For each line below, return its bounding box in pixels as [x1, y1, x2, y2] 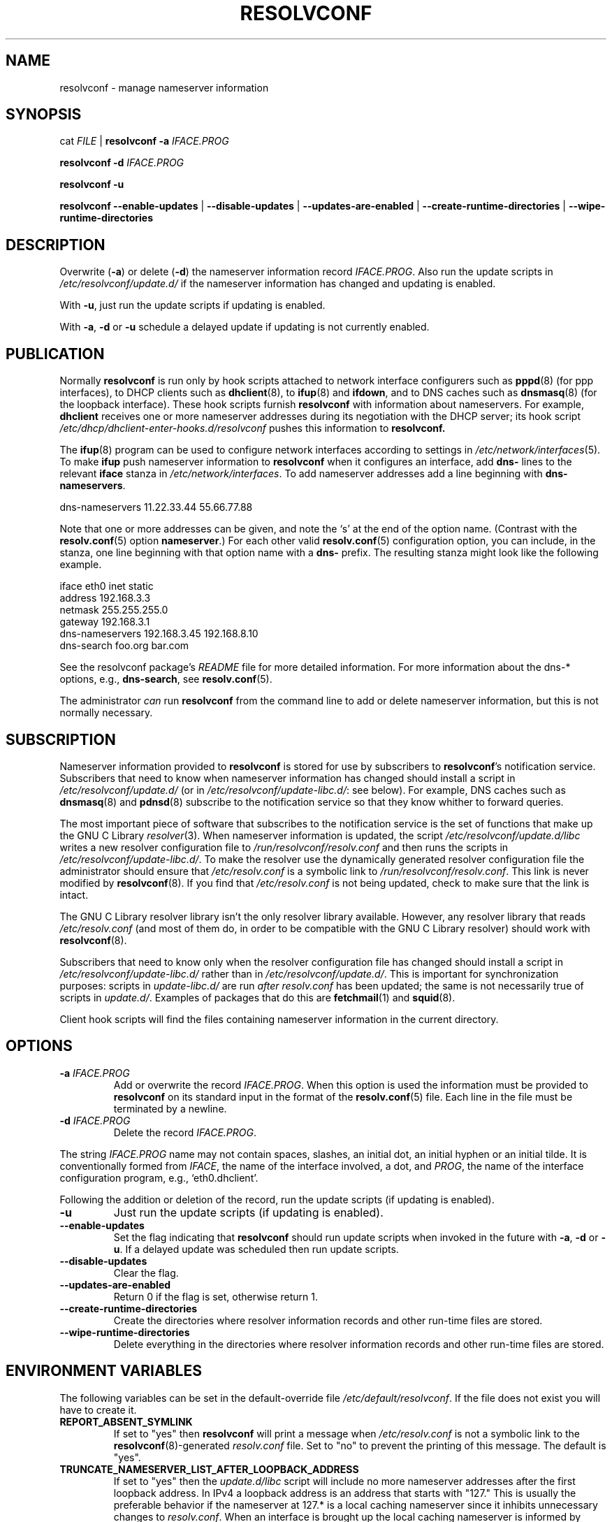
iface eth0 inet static [59, 580, 154, 593]
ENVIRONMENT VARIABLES [6, 1362, 202, 1380]
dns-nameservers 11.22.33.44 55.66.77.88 [59, 501, 253, 514]
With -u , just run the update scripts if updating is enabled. [59, 299, 326, 312]
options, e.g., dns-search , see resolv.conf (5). [59, 673, 272, 686]
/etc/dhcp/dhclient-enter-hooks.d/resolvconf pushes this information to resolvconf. [59, 422, 446, 435]
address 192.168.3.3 [59, 592, 151, 604]
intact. [59, 888, 89, 901]
